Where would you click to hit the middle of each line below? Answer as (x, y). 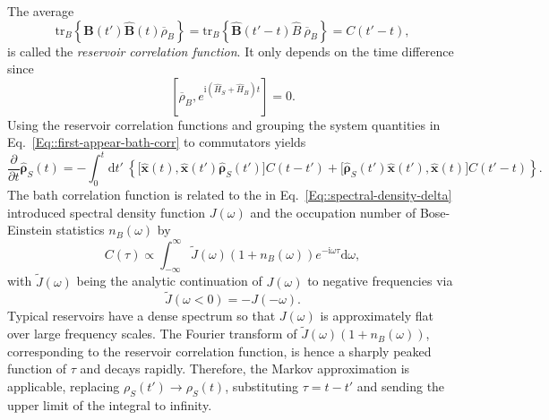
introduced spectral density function (107, 212)
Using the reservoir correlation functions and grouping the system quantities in (224, 124)
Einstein (30, 230)
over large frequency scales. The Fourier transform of (152, 334)
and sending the (401, 386)
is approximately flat (377, 316)
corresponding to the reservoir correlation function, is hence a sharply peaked (219, 351)
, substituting (262, 386)
